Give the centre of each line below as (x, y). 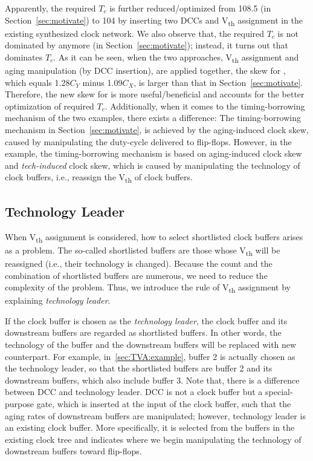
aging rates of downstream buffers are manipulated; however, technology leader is (155, 415)
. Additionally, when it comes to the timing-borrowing (205, 106)
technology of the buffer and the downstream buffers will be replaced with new (151, 345)
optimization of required (50, 106)
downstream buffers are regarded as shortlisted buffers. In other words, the (143, 332)
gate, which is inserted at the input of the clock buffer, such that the (164, 404)
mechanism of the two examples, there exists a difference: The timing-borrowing (153, 118)
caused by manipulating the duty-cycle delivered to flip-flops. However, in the (148, 141)
